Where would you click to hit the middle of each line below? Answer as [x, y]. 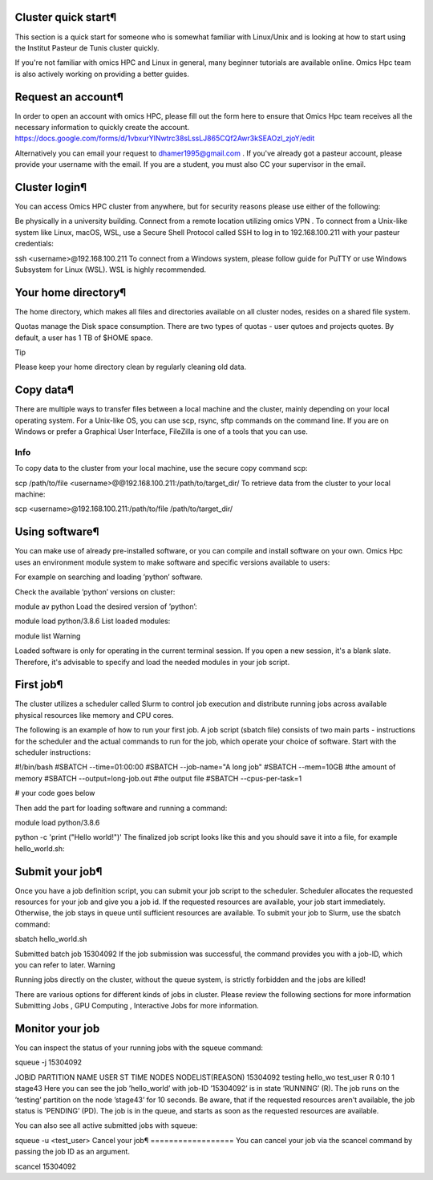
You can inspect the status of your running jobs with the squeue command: [139, 1048]
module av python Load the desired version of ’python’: [106, 606]
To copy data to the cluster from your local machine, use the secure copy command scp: [161, 468]
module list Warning [48, 636]
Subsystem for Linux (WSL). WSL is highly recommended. [111, 270]
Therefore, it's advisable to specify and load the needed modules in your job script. [152, 662]
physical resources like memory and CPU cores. [94, 715]
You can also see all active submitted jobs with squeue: [106, 1125]
